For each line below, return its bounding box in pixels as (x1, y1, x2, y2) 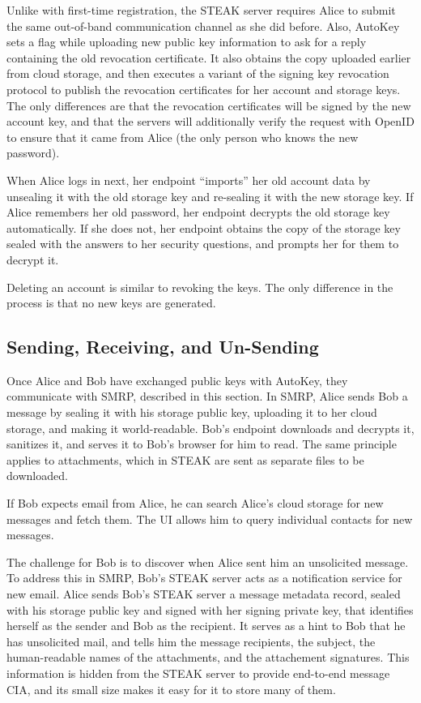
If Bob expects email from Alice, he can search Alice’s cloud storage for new (6, 495, 384, 512)
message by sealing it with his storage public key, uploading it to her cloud (6, 404, 377, 421)
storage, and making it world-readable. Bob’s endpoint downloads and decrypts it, (6, 419, 415, 436)
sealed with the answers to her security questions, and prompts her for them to (6, 235, 399, 252)
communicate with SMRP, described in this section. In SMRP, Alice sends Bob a (6, 388, 408, 405)
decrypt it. (6, 251, 59, 268)
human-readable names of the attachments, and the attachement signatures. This (6, 649, 410, 666)
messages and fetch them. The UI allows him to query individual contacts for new (6, 510, 413, 527)
